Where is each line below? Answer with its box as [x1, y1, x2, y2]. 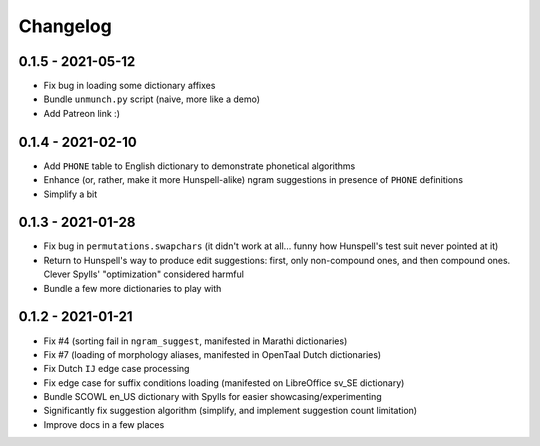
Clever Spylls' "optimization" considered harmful [43, 268, 245, 280]
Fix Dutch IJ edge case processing [43, 363, 190, 375]
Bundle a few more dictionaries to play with [43, 282, 222, 294]
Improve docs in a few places [43, 418, 165, 430]
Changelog [18, 15, 112, 37]
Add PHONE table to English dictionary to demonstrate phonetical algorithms [43, 160, 356, 172]
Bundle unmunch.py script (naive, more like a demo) [43, 93, 260, 105]
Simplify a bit [43, 188, 98, 200]
